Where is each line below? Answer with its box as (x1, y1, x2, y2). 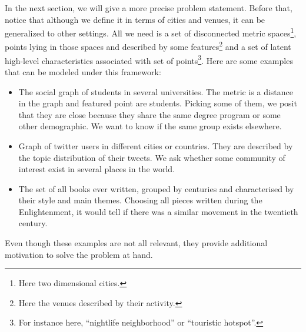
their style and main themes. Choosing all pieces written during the (18, 194, 262, 206)
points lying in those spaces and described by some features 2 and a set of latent (5, 39, 291, 53)
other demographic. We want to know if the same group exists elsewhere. (18, 120, 282, 132)
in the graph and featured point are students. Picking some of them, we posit (18, 97, 297, 109)
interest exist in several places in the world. (18, 163, 175, 175)
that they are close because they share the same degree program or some (18, 108, 281, 120)
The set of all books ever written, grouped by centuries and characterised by (18, 182, 294, 194)
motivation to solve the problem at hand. (5, 248, 153, 260)
